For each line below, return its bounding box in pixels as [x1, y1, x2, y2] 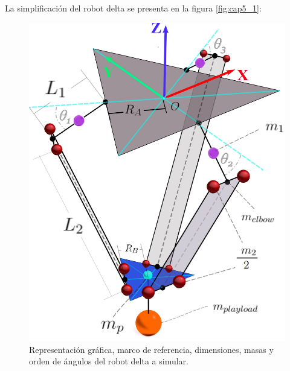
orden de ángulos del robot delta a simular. [29, 355, 188, 367]
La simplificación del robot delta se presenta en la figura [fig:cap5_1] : [5, 2, 262, 14]
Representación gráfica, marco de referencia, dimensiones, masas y [29, 343, 274, 355]
